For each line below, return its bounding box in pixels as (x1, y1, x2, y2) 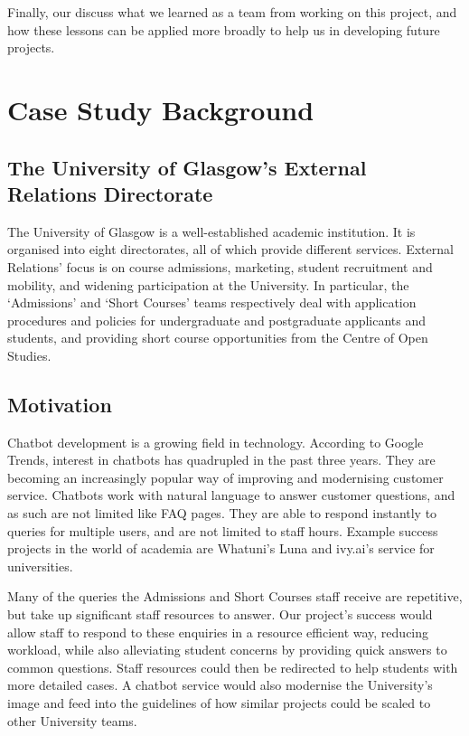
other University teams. (7, 711, 137, 730)
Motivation (7, 390, 112, 418)
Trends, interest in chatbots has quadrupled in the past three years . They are (7, 450, 436, 469)
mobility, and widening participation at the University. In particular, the (7, 275, 409, 294)
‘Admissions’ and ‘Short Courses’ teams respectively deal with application (7, 293, 417, 312)
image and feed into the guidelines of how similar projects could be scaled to (7, 694, 431, 712)
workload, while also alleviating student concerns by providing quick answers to (7, 640, 447, 659)
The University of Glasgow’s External (7, 153, 367, 181)
